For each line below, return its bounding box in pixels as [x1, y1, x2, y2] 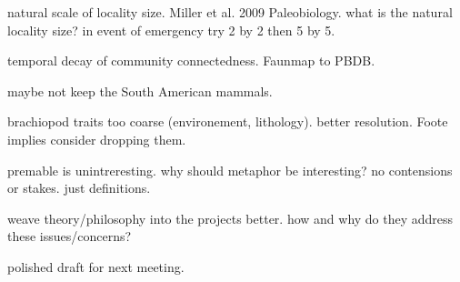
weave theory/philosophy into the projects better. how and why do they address [7, 208, 454, 227]
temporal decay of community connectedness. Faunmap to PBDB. [7, 51, 375, 70]
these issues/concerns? [7, 227, 132, 246]
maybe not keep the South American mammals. [7, 81, 273, 100]
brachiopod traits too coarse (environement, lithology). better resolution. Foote [7, 112, 448, 131]
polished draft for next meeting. [7, 257, 185, 276]
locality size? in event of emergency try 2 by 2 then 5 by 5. [7, 20, 335, 39]
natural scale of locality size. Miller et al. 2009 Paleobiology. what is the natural [7, 3, 453, 21]
